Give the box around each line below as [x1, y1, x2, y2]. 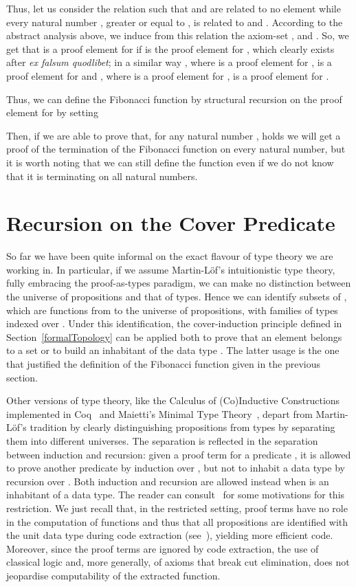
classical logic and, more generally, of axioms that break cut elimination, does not [6, 555, 350, 569]
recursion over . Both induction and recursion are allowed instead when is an [6, 474, 329, 488]
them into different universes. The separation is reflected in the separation [6, 433, 318, 447]
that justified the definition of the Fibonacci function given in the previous [6, 357, 321, 370]
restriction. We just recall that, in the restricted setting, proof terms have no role [6, 500, 348, 515]
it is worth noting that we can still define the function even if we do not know [6, 155, 334, 169]
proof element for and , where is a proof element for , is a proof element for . [6, 68, 329, 82]
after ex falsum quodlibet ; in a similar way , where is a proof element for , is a [6, 55, 332, 69]
